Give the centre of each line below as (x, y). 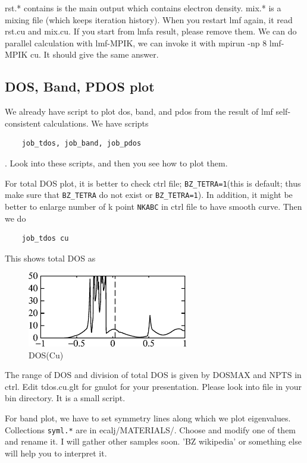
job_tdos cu (45, 239)
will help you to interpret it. (56, 453)
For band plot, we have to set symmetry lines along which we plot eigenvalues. (148, 418)
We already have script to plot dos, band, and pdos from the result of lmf (139, 111)
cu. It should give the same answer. (94, 54)
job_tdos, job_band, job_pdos (82, 144)
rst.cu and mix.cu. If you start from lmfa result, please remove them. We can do (151, 31)
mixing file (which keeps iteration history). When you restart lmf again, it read (149, 19)
